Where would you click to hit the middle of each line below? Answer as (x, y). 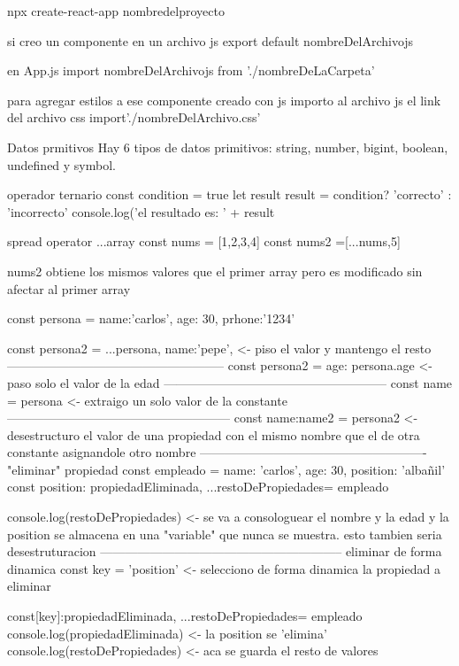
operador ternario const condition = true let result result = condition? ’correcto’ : (229, 194)
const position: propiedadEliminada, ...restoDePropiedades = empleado (198, 487)
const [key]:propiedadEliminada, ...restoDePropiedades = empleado (185, 616)
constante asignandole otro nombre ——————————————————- (217, 452)
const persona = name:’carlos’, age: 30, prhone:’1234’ (151, 318)
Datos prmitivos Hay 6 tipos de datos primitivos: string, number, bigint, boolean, (228, 147)
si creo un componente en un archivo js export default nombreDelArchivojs (210, 40)
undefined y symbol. (61, 164)
